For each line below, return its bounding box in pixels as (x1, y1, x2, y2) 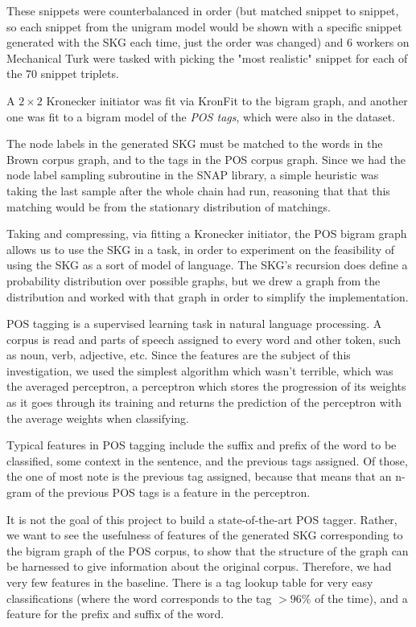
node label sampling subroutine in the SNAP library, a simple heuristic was (6, 166, 379, 183)
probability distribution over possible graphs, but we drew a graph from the (6, 272, 381, 289)
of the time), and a (315, 589, 408, 606)
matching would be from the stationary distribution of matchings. (6, 198, 331, 215)
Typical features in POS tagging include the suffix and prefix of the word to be (6, 436, 397, 453)
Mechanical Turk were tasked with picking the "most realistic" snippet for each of (6, 49, 408, 66)
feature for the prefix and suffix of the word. (6, 605, 224, 622)
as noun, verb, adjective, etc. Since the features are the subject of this (6, 346, 351, 363)
